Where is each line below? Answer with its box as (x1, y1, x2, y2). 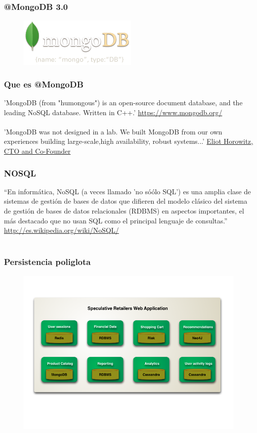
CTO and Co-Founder (4, 146, 71, 156)
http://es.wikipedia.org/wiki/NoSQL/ (4, 225, 119, 235)
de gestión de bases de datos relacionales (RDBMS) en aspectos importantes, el (4, 206, 244, 216)
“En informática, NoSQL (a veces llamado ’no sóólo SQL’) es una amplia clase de (4, 186, 251, 196)
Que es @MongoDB (4, 78, 84, 90)
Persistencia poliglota (4, 256, 91, 268)
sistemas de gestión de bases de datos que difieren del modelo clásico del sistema (4, 196, 248, 206)
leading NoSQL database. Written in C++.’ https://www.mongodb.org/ (4, 107, 222, 117)
